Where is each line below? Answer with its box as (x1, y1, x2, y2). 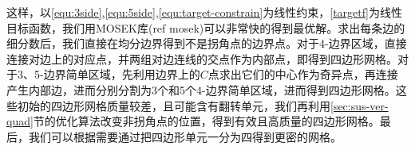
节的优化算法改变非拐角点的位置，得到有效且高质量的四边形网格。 (33, 113, 380, 129)
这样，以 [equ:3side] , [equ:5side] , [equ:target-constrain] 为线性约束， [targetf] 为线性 (6, 4, 402, 20)
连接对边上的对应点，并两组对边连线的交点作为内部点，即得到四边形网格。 (6, 50, 397, 67)
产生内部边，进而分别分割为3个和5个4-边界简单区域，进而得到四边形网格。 (6, 81, 396, 98)
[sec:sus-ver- (330, 97, 389, 113)
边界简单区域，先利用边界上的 (43, 66, 200, 83)
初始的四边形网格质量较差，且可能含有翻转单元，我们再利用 (17, 97, 330, 113)
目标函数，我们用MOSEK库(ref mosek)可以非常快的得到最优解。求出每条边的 (6, 19, 405, 36)
